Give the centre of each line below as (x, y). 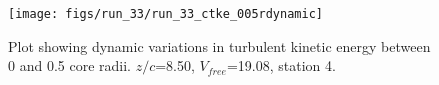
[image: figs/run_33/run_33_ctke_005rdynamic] (165, 14)
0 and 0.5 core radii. (69, 65)
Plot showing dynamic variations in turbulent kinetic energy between (219, 45)
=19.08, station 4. (281, 65)
